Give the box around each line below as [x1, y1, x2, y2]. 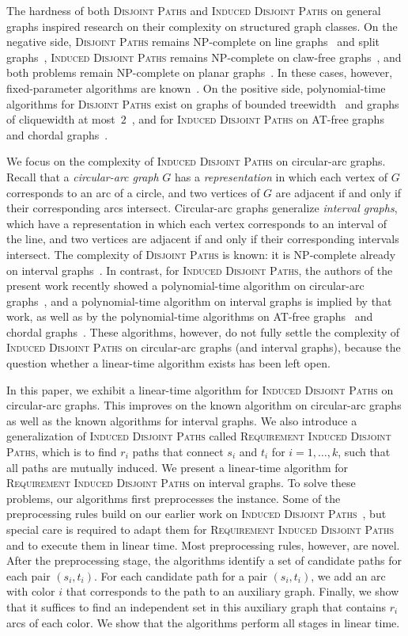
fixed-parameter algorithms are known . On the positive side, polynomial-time [6, 79, 386, 96]
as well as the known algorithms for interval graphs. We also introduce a [6, 412, 357, 428]
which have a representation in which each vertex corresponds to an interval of [6, 215, 387, 231]
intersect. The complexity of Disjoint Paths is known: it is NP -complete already [6, 246, 396, 262]
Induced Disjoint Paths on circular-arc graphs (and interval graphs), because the [6, 339, 401, 356]
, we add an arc [311, 567, 386, 584]
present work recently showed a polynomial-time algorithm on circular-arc [6, 277, 365, 294]
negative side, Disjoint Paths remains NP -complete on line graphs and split [6, 33, 380, 50]
